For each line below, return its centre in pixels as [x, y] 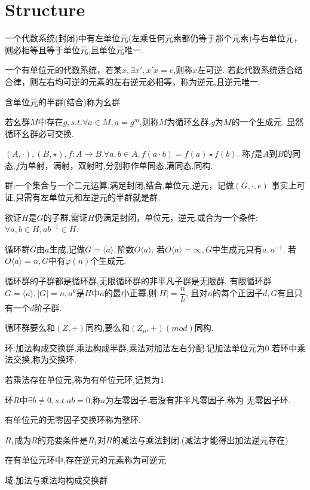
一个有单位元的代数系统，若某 [63, 70]
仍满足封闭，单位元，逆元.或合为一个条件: [176, 217]
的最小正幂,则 [131, 293]
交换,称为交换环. [44, 359]
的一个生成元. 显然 [268, 122]
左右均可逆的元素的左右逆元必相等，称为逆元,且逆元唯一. [149, 81]
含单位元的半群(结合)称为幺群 [62, 101]
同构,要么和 [108, 328]
